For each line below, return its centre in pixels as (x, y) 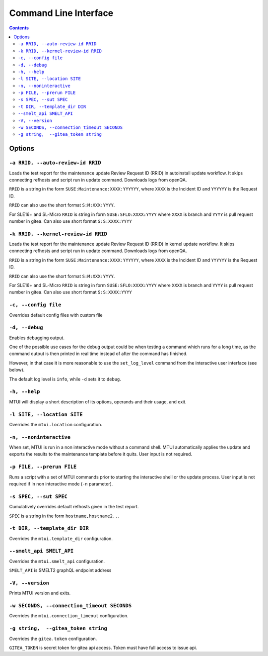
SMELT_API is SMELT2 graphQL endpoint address (60, 570)
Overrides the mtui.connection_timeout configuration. (69, 616)
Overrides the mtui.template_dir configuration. (61, 538)
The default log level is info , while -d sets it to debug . (65, 379)
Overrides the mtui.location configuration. (56, 424)
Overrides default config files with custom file (56, 315)
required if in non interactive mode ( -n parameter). (61, 484)
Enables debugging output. (37, 338)
